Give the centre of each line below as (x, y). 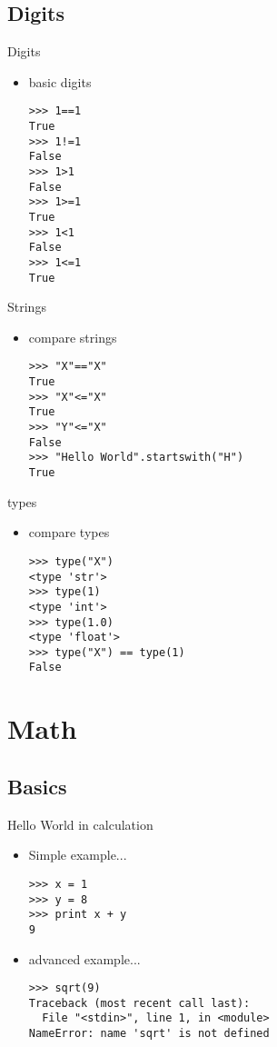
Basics (37, 786)
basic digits (60, 81)
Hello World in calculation (80, 824)
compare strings (73, 337)
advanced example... (84, 958)
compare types (69, 532)
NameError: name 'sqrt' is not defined (149, 1034)
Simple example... (78, 855)
